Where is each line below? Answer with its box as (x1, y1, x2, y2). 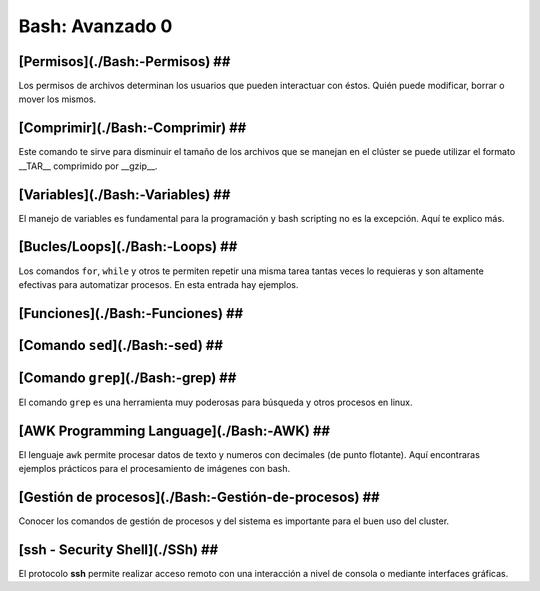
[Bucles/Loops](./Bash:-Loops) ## (18, 238, 238, 255)
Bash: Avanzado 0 (18, 15, 173, 37)
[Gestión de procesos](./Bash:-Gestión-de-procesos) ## (18, 489, 380, 505)
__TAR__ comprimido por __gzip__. (18, 160, 158, 172)
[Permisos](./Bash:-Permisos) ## (18, 53, 231, 70)
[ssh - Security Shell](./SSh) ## (18, 541, 219, 558)
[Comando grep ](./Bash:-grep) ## (18, 369, 237, 386)
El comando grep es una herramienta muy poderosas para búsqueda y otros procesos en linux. (18, 396, 414, 408)
